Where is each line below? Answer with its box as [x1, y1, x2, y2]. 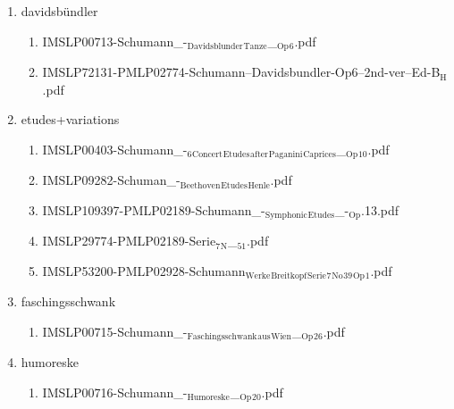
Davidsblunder [187, 42, 243, 52]
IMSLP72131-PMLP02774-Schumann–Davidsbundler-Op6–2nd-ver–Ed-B [42, 63, 441, 81]
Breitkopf [271, 271, 307, 281]
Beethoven [180, 180, 221, 190]
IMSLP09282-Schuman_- [42, 171, 181, 189]
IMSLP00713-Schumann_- [42, 31, 188, 50]
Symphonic [265, 211, 307, 221]
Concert [192, 150, 223, 160]
